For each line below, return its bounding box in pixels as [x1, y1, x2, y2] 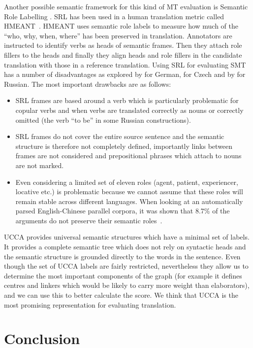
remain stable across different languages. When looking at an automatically [15, 196, 243, 206]
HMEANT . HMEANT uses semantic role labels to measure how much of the [4, 21, 239, 31]
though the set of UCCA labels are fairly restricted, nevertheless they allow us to [4, 261, 249, 271]
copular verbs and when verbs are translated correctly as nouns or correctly [15, 104, 244, 115]
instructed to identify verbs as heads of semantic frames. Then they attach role [4, 40, 242, 50]
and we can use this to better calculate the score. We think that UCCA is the [4, 290, 238, 300]
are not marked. [15, 160, 64, 170]
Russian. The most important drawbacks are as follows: [4, 78, 171, 89]
